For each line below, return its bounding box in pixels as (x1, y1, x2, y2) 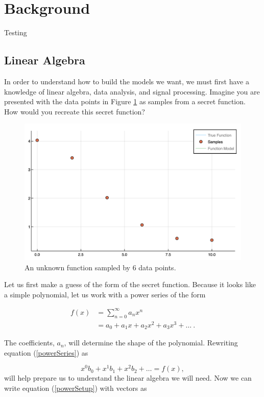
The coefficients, (4, 337, 55, 348)
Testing (4, 27, 27, 38)
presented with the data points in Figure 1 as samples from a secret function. (4, 96, 246, 107)
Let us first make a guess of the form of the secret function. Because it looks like (4, 279, 256, 290)
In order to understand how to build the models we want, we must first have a (4, 76, 249, 86)
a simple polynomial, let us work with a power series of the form (4, 289, 206, 299)
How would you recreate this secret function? (4, 106, 145, 116)
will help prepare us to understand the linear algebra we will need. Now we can (4, 372, 252, 383)
